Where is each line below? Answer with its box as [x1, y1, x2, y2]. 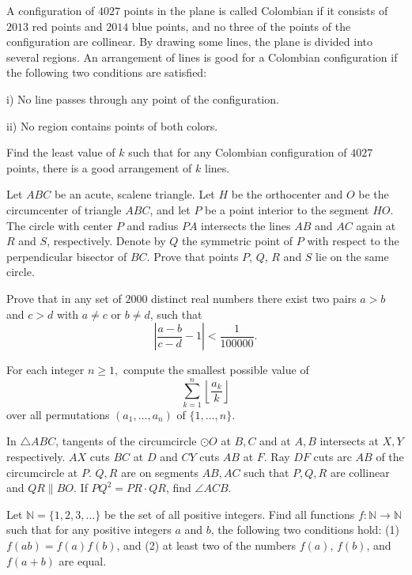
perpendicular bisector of [6, 248, 127, 264]
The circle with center [6, 217, 113, 233]
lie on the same [316, 248, 389, 264]
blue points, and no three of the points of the [131, 17, 351, 34]
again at [356, 217, 396, 233]
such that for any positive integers [6, 521, 172, 538]
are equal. [59, 552, 107, 569]
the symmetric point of [181, 233, 293, 249]
